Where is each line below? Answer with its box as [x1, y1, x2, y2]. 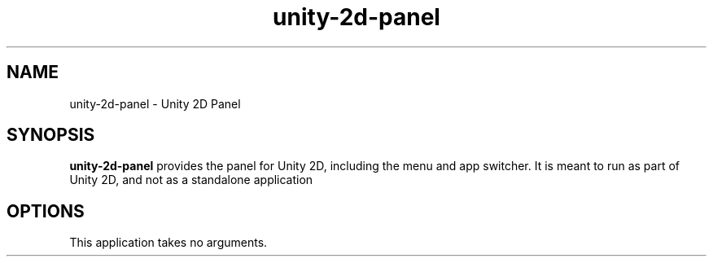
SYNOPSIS [7, 125, 95, 146]
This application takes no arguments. [69, 235, 268, 250]
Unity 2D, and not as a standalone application [69, 173, 313, 187]
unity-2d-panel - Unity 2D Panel [69, 96, 241, 111]
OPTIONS [7, 200, 85, 221]
